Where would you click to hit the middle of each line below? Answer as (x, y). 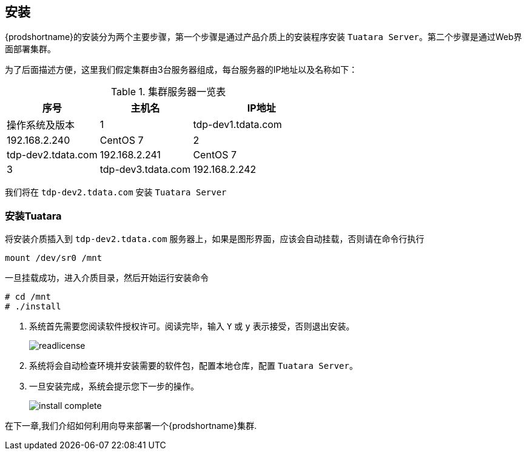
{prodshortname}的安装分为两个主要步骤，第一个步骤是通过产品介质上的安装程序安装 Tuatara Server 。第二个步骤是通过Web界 (263, 37)
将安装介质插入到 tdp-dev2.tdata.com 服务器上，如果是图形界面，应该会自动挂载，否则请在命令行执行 (215, 239)
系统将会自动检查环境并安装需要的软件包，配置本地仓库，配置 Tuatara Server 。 (193, 366)
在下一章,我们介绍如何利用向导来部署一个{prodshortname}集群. (131, 426)
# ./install (33, 307)
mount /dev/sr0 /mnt (54, 258)
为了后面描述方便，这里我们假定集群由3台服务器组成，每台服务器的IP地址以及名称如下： (181, 70)
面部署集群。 (30, 49)
